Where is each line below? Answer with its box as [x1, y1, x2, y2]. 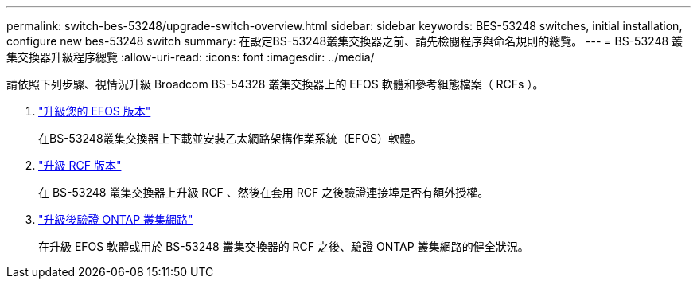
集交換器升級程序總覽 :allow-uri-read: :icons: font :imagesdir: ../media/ [6, 50, 375, 64]
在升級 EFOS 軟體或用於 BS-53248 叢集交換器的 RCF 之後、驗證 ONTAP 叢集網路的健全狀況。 [38, 240, 529, 253]
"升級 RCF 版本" [38, 158, 122, 172]
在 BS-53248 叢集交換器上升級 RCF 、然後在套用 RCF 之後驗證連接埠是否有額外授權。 [38, 185, 489, 199]
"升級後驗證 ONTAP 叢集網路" [38, 213, 193, 226]
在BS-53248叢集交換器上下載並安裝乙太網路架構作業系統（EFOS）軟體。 [38, 131, 422, 145]
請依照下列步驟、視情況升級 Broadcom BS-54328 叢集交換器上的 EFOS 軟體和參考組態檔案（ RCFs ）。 [6, 77, 544, 91]
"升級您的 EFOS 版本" [38, 104, 151, 118]
